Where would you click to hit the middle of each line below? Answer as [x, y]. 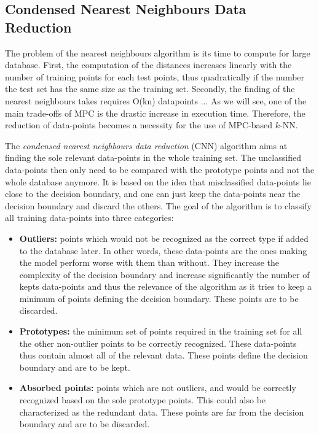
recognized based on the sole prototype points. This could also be [143, 400]
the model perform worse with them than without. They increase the [149, 262]
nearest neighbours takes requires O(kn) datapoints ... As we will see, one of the [156, 100]
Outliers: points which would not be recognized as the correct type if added [164, 238]
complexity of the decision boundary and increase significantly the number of [164, 274]
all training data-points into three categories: [89, 218]
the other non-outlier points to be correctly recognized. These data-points [158, 343]
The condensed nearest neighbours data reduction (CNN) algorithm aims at [146, 145]
